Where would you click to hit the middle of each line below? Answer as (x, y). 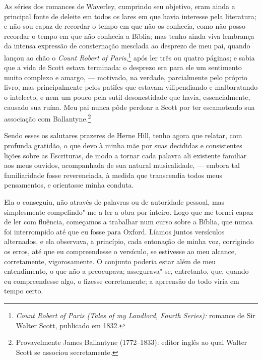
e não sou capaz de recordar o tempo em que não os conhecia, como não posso (125, 26)
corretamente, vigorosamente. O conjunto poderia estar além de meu (110, 261)
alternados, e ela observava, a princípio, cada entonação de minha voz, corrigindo (129, 241)
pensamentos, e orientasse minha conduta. (69, 185)
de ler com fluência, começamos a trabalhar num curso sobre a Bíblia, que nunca (128, 222)
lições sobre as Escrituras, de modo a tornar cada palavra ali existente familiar (125, 155)
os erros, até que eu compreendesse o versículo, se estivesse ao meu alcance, (120, 251)
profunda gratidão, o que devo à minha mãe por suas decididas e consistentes (123, 145)
